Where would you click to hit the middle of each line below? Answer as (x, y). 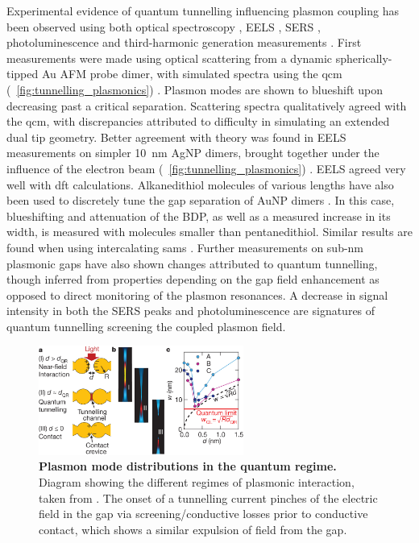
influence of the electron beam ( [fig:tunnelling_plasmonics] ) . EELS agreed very (206, 168)
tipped (23, 74)
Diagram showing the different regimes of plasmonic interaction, (197, 481)
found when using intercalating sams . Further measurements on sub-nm (185, 247)
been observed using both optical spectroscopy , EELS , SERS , (164, 26)
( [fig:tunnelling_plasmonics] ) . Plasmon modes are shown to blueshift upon (195, 89)
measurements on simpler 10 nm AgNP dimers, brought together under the (193, 153)
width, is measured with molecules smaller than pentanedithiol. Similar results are (209, 232)
